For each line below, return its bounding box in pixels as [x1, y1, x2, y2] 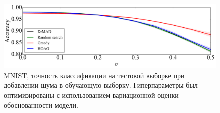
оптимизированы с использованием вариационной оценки [4, 89, 179, 100]
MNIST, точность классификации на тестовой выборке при [4, 70, 185, 80]
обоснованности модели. [4, 99, 78, 110]
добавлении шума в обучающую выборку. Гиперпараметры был [4, 80, 198, 90]
